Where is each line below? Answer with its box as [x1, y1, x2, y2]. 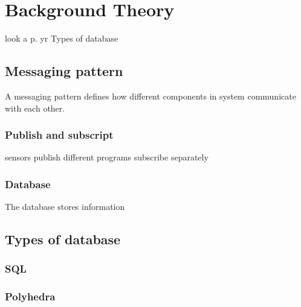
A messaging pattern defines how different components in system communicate [5, 89, 296, 102]
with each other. [5, 101, 65, 114]
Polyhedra [5, 289, 56, 304]
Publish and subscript [5, 127, 114, 142]
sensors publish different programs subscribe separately [5, 151, 209, 163]
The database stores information [5, 200, 125, 213]
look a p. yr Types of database [5, 32, 118, 45]
